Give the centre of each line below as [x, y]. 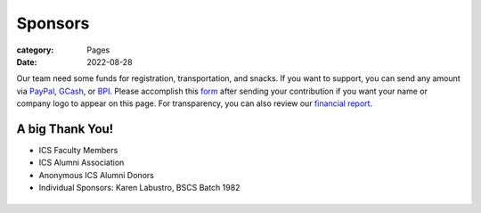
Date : [27, 61]
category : [35, 50]
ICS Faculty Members [78, 151]
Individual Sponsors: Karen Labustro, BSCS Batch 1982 [139, 188]
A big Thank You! [65, 129]
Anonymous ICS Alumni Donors [97, 175]
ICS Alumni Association [82, 163]
